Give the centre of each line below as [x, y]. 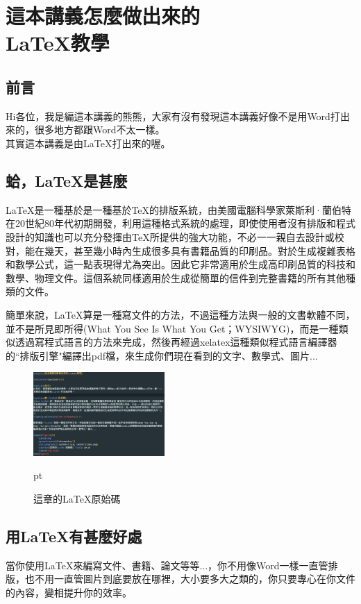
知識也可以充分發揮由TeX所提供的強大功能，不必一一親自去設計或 [184, 236]
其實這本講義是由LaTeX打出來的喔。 [88, 143]
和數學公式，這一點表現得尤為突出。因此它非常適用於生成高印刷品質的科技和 [180, 264]
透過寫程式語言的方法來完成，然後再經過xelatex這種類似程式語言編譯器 [176, 342]
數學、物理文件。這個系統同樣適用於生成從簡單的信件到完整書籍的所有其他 [176, 277]
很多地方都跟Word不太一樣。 [100, 129]
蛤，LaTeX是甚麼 [67, 180]
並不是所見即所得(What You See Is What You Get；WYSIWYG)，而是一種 [172, 328]
